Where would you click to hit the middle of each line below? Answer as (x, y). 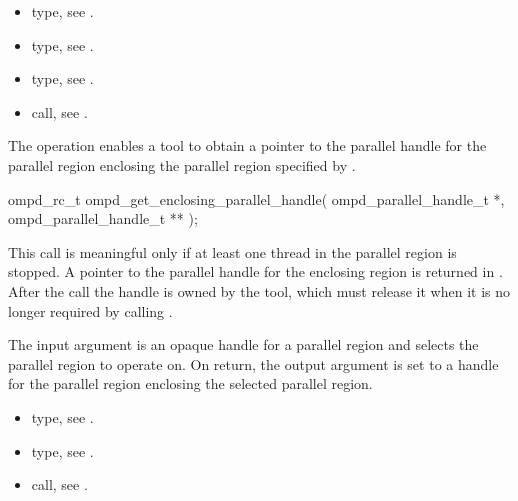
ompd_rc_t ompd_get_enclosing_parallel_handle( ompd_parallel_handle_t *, (256, 198)
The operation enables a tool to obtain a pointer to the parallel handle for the (247, 145)
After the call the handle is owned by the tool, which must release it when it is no (259, 290)
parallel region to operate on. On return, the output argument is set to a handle (253, 363)
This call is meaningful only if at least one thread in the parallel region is (232, 251)
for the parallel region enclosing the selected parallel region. (190, 383)
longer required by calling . (90, 310)
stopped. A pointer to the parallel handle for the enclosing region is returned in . (255, 271)
